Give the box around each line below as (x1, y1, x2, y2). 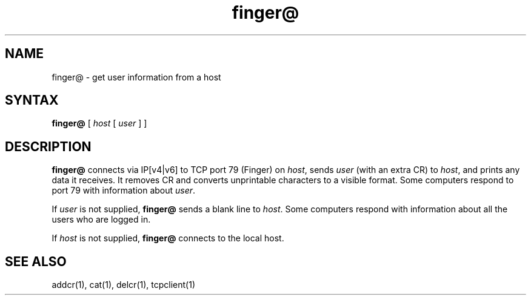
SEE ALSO (5, 253, 67, 269)
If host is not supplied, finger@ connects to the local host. (52, 233, 284, 244)
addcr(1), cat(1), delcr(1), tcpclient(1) (52, 279, 195, 290)
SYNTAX (5, 93, 59, 108)
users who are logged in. (52, 214, 151, 225)
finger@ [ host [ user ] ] (52, 118, 147, 129)
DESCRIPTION (5, 139, 92, 154)
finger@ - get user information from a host (52, 71, 221, 82)
